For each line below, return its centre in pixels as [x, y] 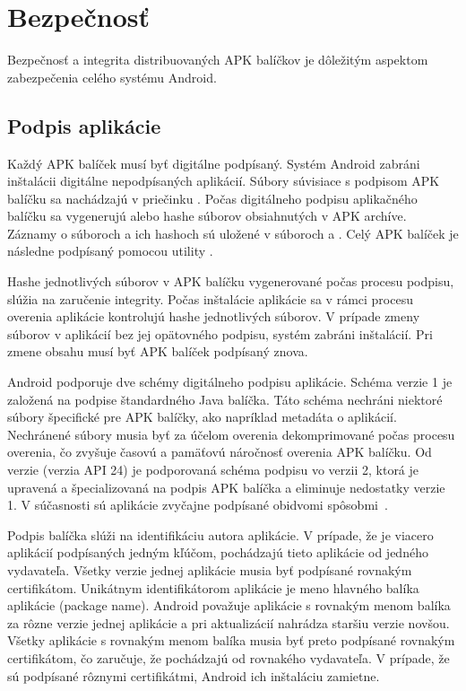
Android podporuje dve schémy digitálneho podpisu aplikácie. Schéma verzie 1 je [230, 382]
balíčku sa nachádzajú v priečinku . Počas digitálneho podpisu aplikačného [212, 198]
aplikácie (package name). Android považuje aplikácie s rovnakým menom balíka [229, 605]
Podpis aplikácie [84, 125]
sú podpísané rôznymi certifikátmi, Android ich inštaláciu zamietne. [194, 675]
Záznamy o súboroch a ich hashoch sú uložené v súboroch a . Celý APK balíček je [233, 233]
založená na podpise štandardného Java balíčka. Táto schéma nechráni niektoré [225, 399]
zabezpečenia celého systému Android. [112, 77]
